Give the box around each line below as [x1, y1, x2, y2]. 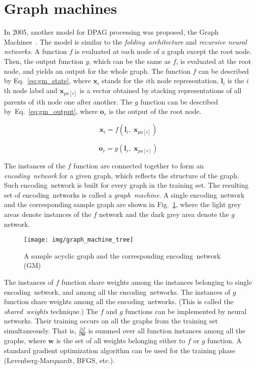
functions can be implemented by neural [125, 306, 247, 316]
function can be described [140, 96, 218, 106]
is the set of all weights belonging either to [56, 335, 185, 346]
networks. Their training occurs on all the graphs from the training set [4, 316, 218, 326]
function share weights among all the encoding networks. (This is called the [4, 296, 234, 307]
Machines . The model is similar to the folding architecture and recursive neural [4, 36, 247, 47]
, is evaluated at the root [176, 55, 252, 66]
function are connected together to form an [73, 160, 204, 171]
